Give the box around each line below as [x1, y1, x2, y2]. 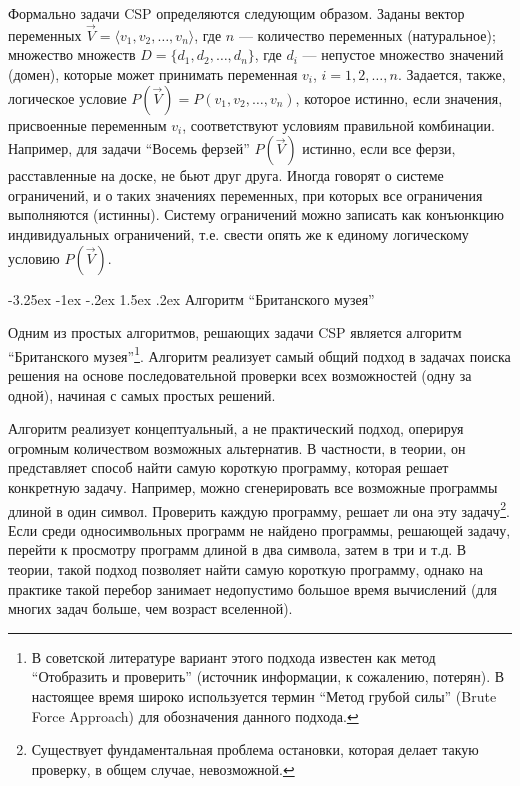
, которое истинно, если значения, [295, 87, 503, 108]
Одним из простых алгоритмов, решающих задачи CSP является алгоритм [8, 322, 462, 343]
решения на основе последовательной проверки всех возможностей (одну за [8, 365, 472, 385]
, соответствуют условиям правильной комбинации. [182, 114, 495, 135]
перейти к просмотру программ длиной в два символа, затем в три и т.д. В [8, 539, 467, 560]
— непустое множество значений [302, 44, 504, 65]
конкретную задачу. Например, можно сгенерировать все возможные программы [8, 476, 498, 497]
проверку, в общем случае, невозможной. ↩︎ [31, 758, 295, 779]
